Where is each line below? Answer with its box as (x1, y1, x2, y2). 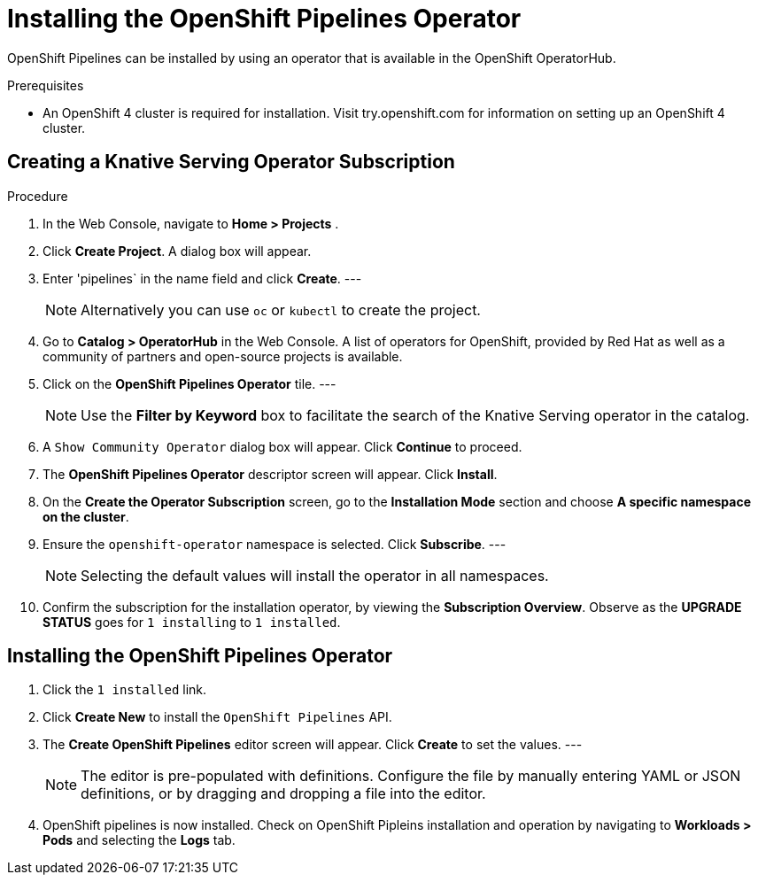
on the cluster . (43, 508, 129, 524)
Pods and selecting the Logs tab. (43, 832, 236, 848)
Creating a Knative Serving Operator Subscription (7, 151, 455, 174)
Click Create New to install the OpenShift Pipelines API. (43, 709, 392, 725)
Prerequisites (7, 77, 84, 93)
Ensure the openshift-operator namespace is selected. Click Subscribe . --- (43, 536, 507, 552)
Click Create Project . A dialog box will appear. (43, 243, 312, 259)
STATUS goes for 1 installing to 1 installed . (43, 614, 341, 630)
